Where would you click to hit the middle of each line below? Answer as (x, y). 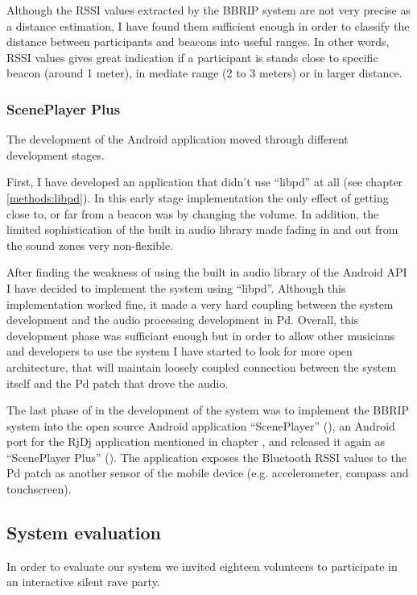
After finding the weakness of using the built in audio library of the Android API (207, 272)
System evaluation (84, 533)
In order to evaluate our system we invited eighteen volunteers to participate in (202, 566)
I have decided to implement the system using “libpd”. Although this (176, 287)
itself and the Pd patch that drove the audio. (118, 383)
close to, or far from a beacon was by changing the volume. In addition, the (193, 213)
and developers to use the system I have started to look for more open (180, 351)
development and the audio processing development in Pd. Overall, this (183, 320)
